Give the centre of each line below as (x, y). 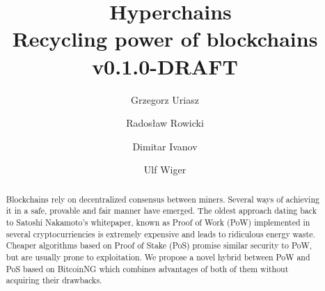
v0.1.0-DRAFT (165, 66)
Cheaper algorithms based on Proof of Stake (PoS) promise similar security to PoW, (159, 245)
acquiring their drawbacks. (54, 280)
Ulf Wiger (165, 170)
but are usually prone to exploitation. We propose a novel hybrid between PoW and (158, 257)
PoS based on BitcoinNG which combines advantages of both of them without (147, 268)
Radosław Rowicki (165, 123)
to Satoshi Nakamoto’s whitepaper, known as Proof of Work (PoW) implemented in (158, 222)
